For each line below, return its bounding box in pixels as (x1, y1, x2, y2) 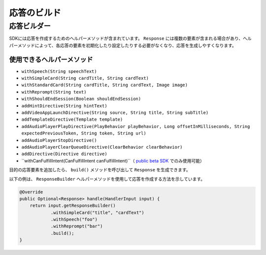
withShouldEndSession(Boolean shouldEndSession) (21, 96, 141, 102)
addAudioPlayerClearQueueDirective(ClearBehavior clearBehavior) (21, 144, 183, 150)
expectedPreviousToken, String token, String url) (21, 130, 146, 136)
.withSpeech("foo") (50, 217, 98, 223)
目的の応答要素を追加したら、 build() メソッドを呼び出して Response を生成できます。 (9, 167, 191, 173)
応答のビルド (9, 7, 62, 18)
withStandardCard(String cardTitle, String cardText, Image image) (21, 82, 188, 88)
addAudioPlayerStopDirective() (21, 137, 97, 143)
